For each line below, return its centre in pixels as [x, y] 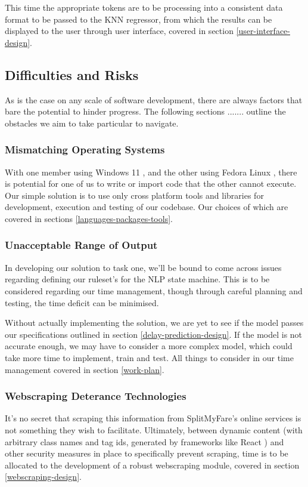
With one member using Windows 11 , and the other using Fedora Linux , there [151, 172]
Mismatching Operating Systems [85, 150]
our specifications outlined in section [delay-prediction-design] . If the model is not [154, 334]
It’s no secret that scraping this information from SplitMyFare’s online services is [153, 418]
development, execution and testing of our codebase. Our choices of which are [147, 207]
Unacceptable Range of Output [81, 245]
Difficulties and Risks [72, 74]
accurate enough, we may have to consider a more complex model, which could [149, 346]
